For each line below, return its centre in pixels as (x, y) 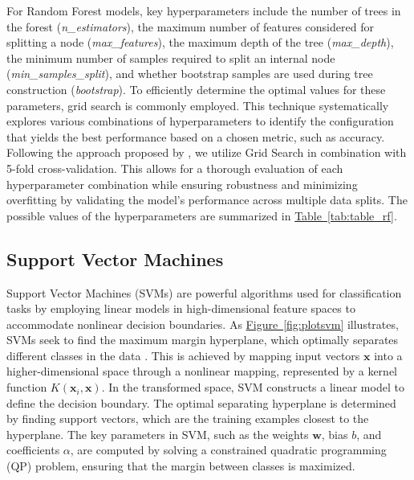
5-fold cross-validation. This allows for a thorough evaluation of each (175, 168)
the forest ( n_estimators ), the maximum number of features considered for (190, 26)
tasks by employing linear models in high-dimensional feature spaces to (181, 308)
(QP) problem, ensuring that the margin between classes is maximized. (181, 466)
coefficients (33, 450)
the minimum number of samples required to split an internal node (171, 57)
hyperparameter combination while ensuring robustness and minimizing (182, 184)
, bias (335, 434)
